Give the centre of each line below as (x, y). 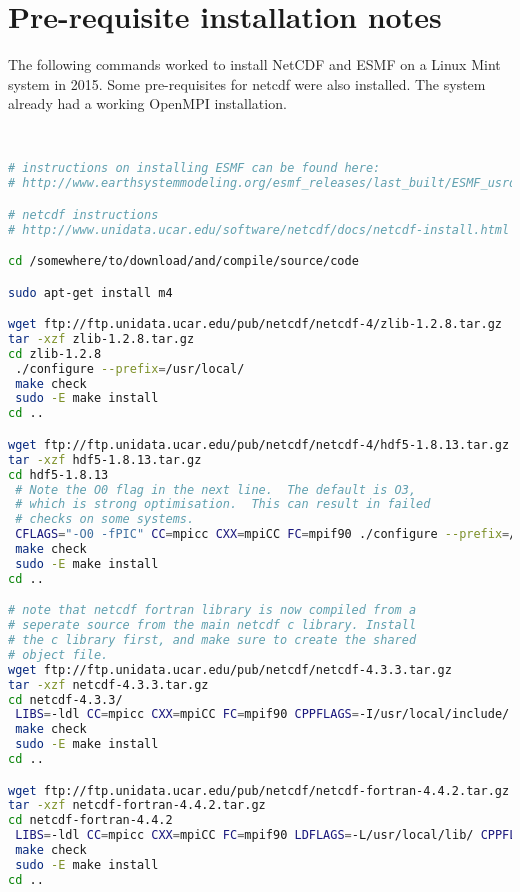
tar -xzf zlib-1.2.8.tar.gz (101, 338)
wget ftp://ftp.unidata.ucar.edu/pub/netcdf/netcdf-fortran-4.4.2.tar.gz (259, 790)
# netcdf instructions (83, 214)
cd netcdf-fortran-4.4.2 (90, 820)
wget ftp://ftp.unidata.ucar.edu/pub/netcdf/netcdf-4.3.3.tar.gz (230, 669)
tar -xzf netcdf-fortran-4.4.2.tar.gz (137, 805)
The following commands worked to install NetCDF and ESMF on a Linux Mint (254, 64)
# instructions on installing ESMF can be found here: (194, 168)
